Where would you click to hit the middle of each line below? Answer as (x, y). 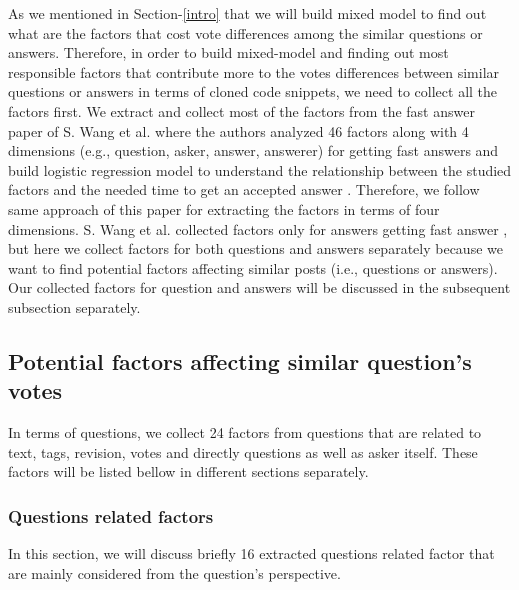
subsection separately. (74, 306)
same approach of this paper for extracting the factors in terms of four (224, 208)
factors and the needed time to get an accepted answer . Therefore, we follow (244, 189)
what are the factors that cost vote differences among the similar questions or (245, 32)
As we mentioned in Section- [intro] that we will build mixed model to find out (247, 13)
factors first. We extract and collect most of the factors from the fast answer (241, 110)
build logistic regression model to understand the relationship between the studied (260, 169)
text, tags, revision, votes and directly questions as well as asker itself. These (243, 451)
